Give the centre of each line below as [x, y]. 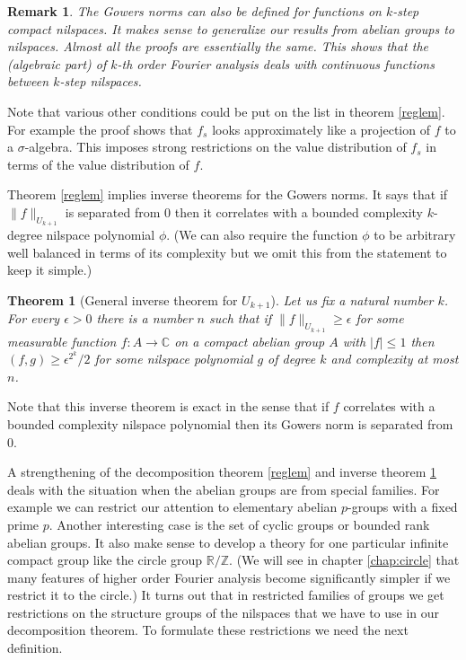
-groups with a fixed [403, 507]
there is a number [145, 318]
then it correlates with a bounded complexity [299, 211]
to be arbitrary [415, 235]
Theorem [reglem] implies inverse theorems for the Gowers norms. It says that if [228, 194]
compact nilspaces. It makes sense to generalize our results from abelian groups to [231, 28]
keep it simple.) [50, 270]
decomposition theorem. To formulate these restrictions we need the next [208, 630]
